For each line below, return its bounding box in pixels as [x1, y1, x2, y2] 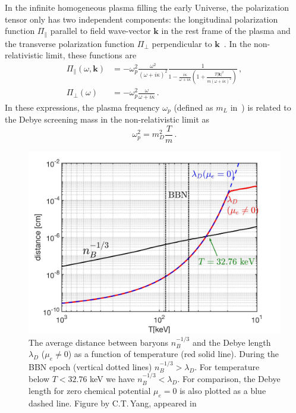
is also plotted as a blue [180, 384, 266, 396]
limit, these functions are [45, 49, 137, 61]
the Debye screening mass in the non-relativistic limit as [5, 113, 210, 126]
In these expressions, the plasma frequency [5, 101, 160, 113]
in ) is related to [230, 101, 291, 113]
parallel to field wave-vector [50, 24, 151, 37]
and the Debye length [192, 336, 271, 348]
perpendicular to [152, 37, 212, 49]
